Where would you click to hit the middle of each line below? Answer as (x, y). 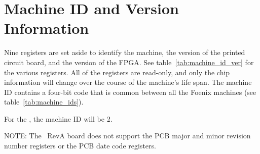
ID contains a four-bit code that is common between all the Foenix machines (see (130, 92)
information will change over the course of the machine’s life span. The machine (128, 82)
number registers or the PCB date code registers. (80, 146)
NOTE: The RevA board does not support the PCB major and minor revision (127, 136)
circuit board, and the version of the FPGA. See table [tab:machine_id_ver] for (129, 62)
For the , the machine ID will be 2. (58, 118)
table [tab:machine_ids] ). (44, 102)
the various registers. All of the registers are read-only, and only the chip (117, 72)
